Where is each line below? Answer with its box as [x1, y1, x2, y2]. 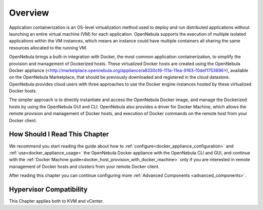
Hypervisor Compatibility [9, 185, 88, 193]
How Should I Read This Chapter [9, 130, 109, 139]
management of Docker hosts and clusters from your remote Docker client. [9, 164, 160, 169]
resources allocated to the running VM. [9, 44, 88, 51]
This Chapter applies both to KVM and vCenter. [9, 198, 104, 204]
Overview [9, 7, 49, 18]
